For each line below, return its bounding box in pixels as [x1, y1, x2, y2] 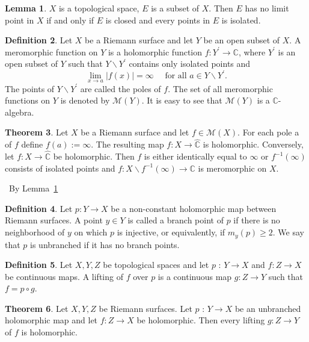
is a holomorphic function [108, 45, 203, 58]
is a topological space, [58, 2, 139, 14]
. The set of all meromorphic [168, 82, 273, 95]
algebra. [5, 105, 34, 118]
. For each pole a [237, 126, 299, 138]
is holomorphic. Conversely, [203, 138, 304, 151]
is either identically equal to [144, 150, 247, 163]
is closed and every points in [105, 13, 210, 26]
